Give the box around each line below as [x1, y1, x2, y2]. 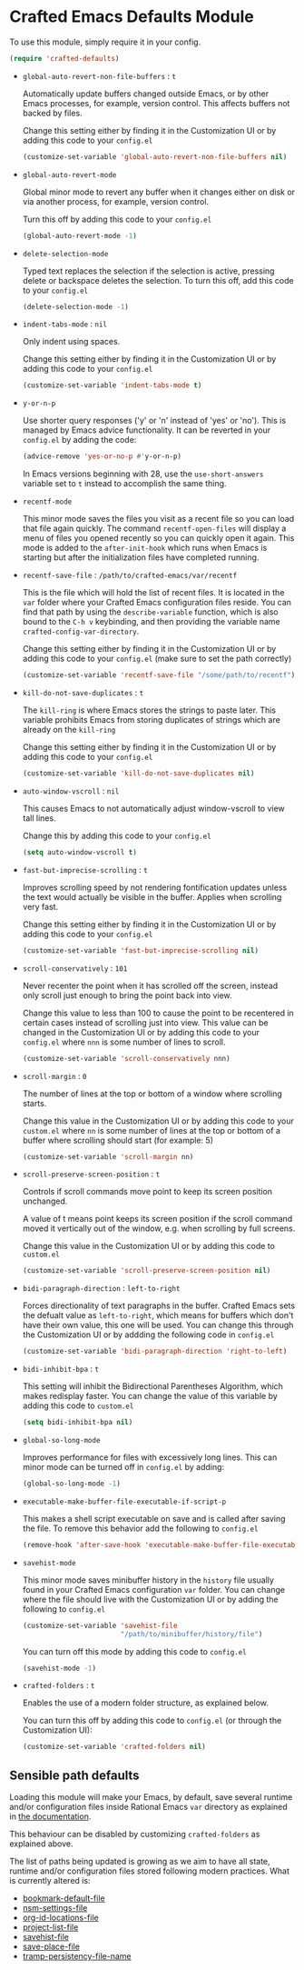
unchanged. [22, 1195, 68, 1206]
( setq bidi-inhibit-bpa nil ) [22, 1418, 133, 1427]
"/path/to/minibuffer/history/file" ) [120, 1629, 263, 1638]
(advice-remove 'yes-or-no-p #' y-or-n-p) [22, 452, 182, 461]
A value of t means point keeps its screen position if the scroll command [22, 1214, 293, 1225]
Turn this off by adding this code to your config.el [22, 214, 212, 225]
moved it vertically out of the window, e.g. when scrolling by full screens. [22, 1223, 296, 1234]
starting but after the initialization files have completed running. [22, 552, 260, 563]
